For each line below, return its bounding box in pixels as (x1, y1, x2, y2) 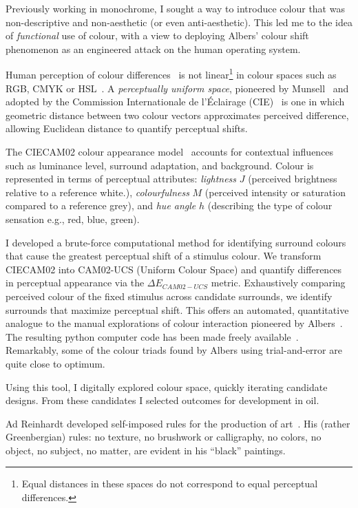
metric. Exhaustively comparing (211, 275, 346, 290)
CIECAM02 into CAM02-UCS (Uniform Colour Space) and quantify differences (6, 262, 342, 276)
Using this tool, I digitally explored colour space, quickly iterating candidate (6, 379, 328, 394)
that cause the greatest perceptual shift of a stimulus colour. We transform (6, 248, 322, 263)
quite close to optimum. (6, 356, 105, 370)
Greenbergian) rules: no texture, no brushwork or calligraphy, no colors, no (6, 430, 322, 444)
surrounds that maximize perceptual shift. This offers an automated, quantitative (6, 302, 349, 317)
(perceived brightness (248, 171, 337, 186)
